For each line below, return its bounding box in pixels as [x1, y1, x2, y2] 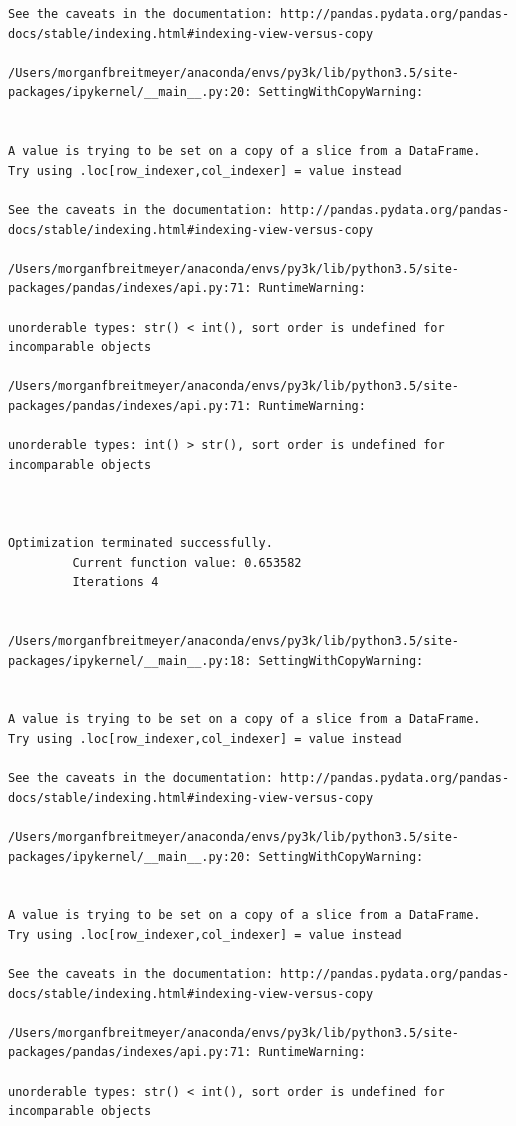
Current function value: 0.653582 [72, 555, 302, 570]
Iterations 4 [72, 575, 159, 590]
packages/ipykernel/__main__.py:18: [8, 653, 252, 668]
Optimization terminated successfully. [8, 536, 273, 551]
